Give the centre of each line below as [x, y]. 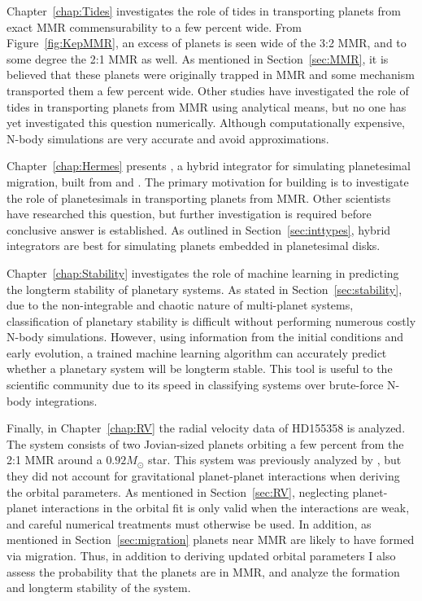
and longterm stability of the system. [99, 588]
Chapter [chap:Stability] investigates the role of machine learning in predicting [203, 272]
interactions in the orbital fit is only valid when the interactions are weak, [225, 508]
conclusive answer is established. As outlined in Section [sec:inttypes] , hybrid [199, 229]
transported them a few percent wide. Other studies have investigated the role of [208, 90]
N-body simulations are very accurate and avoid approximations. [168, 138]
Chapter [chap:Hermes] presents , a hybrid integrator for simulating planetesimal [209, 166]
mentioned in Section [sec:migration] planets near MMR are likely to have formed [211, 540]
